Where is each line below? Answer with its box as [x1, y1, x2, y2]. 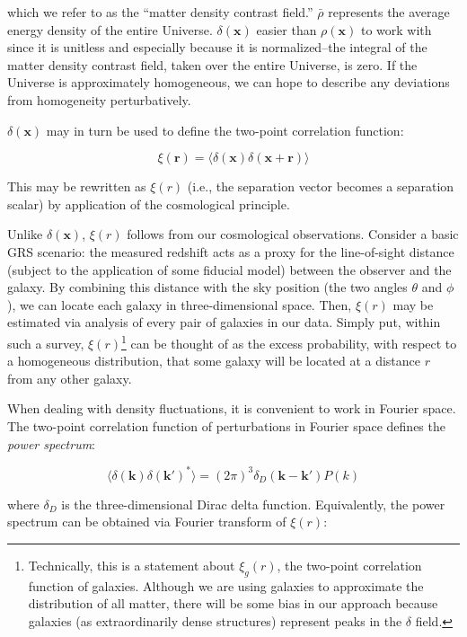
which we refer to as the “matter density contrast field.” [7, 3, 313, 21]
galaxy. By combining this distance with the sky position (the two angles [7, 278, 408, 296]
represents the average [328, 3, 450, 21]
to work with [360, 20, 432, 39]
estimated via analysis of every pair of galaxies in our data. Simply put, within [7, 313, 441, 332]
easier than [256, 20, 317, 39]
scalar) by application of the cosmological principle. [7, 194, 290, 213]
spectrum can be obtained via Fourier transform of [7, 512, 286, 531]
